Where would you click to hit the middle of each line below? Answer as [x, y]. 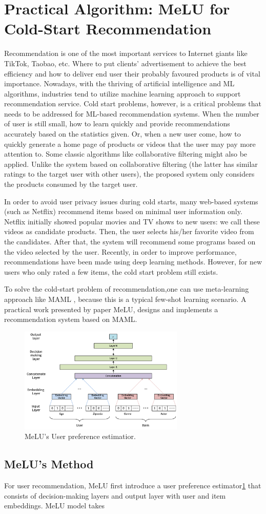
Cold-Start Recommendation [108, 28]
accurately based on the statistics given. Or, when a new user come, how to [122, 134]
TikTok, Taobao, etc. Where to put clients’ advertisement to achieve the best [125, 63]
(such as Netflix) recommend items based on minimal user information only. [123, 211]
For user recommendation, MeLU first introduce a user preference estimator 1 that [133, 486]
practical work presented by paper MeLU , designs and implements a [111, 309]
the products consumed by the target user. [71, 184]
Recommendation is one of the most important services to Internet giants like [126, 53]
